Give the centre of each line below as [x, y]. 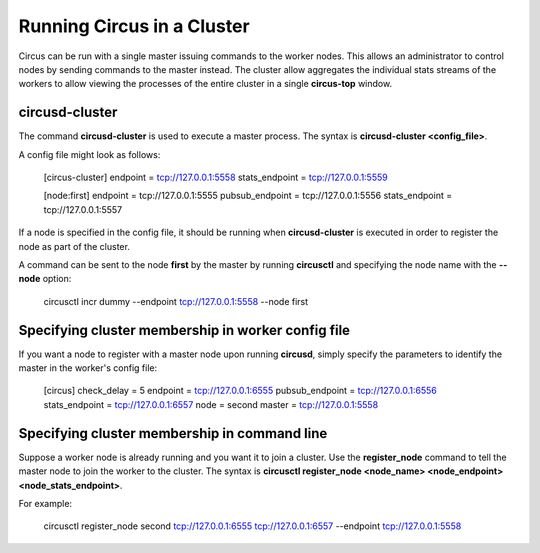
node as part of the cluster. [74, 246]
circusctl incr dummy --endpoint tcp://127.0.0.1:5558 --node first [176, 301]
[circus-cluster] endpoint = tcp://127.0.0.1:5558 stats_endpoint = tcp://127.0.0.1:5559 [216, 177]
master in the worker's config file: [88, 368]
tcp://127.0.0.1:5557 [83, 209]
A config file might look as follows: [89, 154]
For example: [45, 503]
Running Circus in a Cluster [134, 26]
